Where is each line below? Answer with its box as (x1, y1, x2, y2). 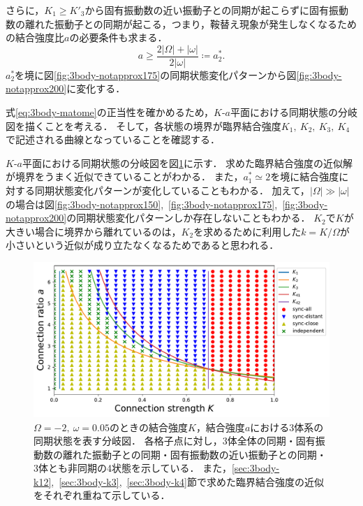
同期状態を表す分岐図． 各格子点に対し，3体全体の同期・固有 (34, 433, 316, 448)
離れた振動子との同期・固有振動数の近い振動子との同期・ (62, 447, 327, 461)
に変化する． (66, 81, 126, 96)
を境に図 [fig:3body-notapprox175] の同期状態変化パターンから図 (15, 67, 297, 82)
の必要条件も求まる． (69, 30, 168, 45)
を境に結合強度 (270, 169, 339, 184)
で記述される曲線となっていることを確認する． (6, 132, 220, 147)
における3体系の (250, 419, 324, 434)
